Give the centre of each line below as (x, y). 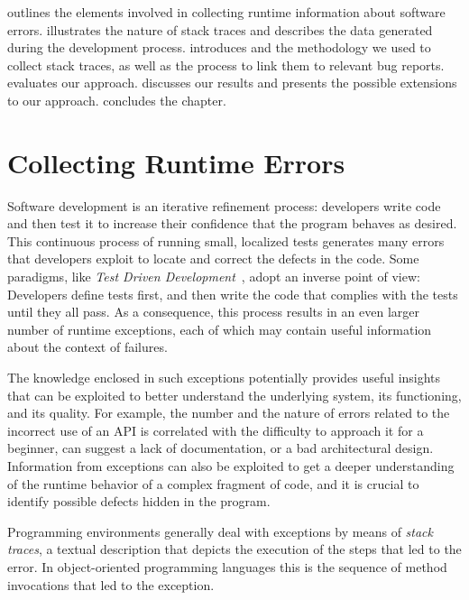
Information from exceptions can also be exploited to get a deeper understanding (231, 466)
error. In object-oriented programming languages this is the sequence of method (227, 566)
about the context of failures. (87, 347)
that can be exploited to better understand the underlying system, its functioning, (234, 395)
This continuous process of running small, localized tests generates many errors (226, 240)
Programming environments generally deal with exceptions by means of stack (220, 531)
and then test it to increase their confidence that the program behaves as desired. (232, 223)
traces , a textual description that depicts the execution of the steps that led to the (234, 549)
